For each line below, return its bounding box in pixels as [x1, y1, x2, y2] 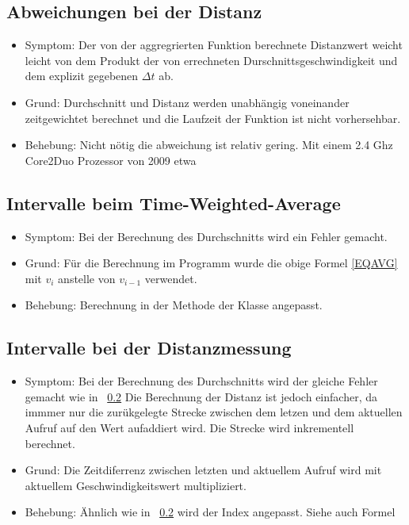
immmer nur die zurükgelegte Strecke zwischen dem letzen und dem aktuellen [25, 404, 403, 420]
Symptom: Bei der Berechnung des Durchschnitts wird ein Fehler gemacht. [25, 228, 388, 244]
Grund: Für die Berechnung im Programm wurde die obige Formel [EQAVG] [25, 255, 398, 271]
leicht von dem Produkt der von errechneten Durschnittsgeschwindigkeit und [25, 52, 398, 68]
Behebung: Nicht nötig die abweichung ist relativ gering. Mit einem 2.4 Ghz [25, 136, 393, 153]
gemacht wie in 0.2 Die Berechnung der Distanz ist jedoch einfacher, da [25, 388, 377, 404]
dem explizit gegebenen [25, 67, 139, 84]
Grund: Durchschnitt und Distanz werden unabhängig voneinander [25, 94, 350, 110]
